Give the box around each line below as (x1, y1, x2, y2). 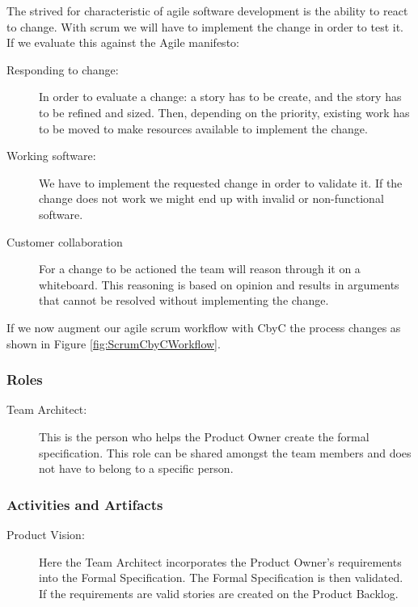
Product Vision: (6, 525, 85, 542)
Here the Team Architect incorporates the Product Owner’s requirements (39, 553, 402, 570)
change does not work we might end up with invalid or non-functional (39, 190, 384, 207)
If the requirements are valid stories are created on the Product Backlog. (39, 584, 399, 601)
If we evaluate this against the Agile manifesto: (6, 34, 239, 51)
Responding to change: (6, 61, 119, 78)
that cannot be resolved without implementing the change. (39, 292, 329, 309)
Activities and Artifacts (6, 494, 163, 514)
